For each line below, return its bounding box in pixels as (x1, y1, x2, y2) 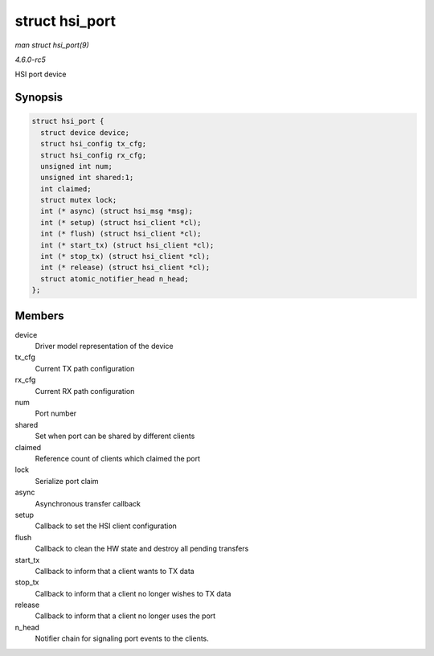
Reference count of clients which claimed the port (35, 453, 201, 463)
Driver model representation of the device (35, 342, 174, 351)
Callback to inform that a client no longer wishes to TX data (35, 588, 231, 598)
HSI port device (14, 69, 67, 80)
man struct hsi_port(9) (14, 40, 90, 50)
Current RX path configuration (35, 386, 135, 396)
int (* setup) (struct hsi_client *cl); (40, 218, 202, 227)
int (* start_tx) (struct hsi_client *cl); (40, 240, 215, 249)
